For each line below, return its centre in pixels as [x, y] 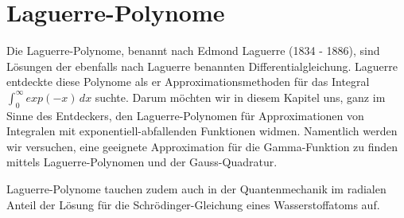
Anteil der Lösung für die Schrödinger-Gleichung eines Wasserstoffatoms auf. [193, 204]
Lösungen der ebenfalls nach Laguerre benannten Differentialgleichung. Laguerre [202, 66]
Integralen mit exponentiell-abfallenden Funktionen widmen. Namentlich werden [202, 131]
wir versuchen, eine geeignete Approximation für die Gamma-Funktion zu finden [202, 146]
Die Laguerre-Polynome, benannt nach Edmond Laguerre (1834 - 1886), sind [193, 51]
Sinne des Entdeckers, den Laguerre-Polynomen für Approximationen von [185, 115]
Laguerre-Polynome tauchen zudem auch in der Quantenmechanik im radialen [196, 189]
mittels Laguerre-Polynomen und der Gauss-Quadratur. [142, 162]
